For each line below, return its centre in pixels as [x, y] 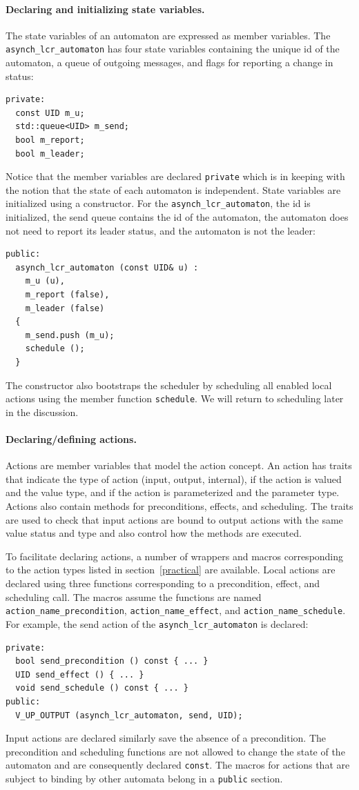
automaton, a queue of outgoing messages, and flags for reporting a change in [169, 62]
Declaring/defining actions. [71, 439]
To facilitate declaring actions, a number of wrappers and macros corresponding [175, 556]
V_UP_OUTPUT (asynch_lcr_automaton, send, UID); [129, 715]
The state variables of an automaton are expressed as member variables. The [168, 35]
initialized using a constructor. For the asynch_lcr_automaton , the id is [158, 203]
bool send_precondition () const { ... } [112, 661]
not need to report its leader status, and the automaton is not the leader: [161, 230]
